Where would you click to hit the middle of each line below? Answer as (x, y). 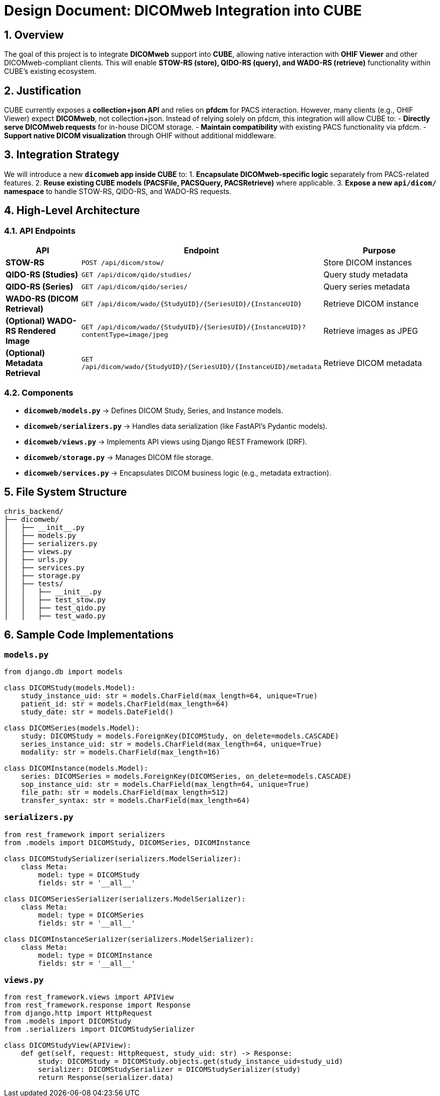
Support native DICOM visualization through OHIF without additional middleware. (140, 136)
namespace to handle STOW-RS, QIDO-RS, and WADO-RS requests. (118, 191)
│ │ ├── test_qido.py (55, 608)
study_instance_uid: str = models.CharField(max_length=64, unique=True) (169, 696)
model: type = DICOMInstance (95, 955)
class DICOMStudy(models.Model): (70, 688)
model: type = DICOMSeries (91, 915)
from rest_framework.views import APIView (89, 997)
